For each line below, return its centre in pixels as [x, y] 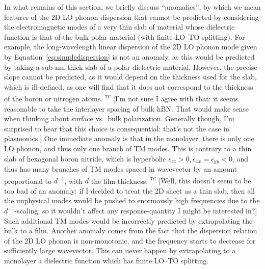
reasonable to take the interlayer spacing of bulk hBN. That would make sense [127, 108]
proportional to [28, 181]
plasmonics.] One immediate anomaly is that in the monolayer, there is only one [129, 138]
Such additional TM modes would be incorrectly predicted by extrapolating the [128, 220]
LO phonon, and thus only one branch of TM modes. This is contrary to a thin [128, 148]
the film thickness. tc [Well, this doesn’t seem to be [171, 180]
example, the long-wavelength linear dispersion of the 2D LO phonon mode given [131, 47]
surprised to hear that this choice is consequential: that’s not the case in [117, 128]
